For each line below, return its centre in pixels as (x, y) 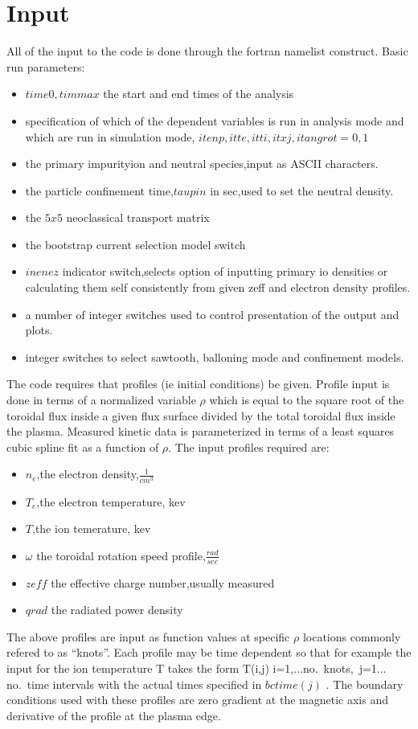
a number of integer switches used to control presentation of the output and (212, 314)
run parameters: (46, 66)
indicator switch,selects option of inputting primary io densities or (225, 271)
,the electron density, (88, 474)
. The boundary (365, 684)
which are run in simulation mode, (110, 136)
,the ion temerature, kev (91, 528)
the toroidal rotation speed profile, (121, 555)
